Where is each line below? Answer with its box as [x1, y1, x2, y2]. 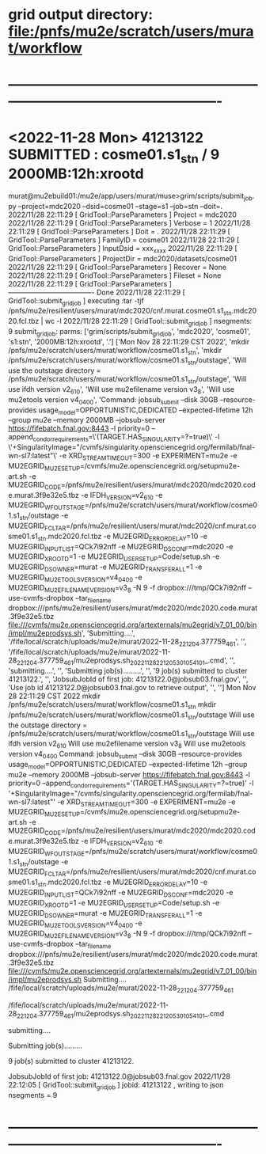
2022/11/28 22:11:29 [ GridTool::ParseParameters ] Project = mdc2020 [8, 210, 237, 219]
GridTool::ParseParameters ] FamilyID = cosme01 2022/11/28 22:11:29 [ [8, 235, 240, 245]
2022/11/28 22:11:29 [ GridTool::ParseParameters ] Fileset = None [8, 271, 222, 280]
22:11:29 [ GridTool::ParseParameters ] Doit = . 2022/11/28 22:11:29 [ [8, 226, 231, 236]
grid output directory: [8, 6, 154, 24]
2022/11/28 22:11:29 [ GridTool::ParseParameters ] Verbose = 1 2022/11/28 [8, 218, 251, 227]
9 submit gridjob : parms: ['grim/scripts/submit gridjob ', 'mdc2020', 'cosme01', [8, 326, 251, 338]
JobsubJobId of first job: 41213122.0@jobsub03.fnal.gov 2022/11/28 [8, 1072, 231, 1081]
